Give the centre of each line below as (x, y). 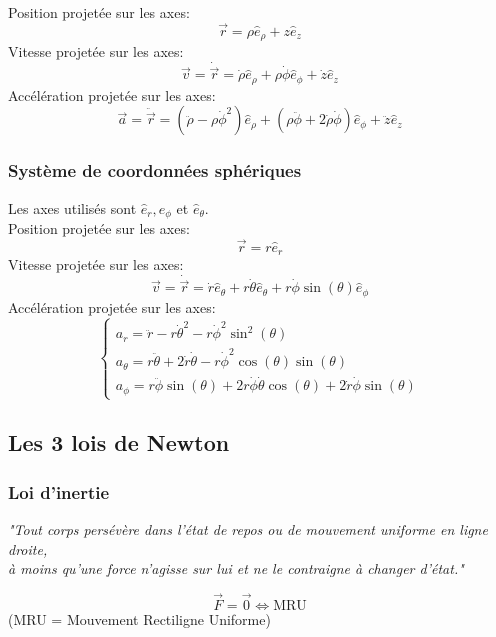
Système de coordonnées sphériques (155, 170)
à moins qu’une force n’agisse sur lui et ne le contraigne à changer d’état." (236, 568)
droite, (28, 548)
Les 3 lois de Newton (119, 442)
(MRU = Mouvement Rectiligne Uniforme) (139, 619)
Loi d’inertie (59, 491)
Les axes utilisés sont (72, 207)
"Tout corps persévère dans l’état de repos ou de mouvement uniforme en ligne (248, 529)
